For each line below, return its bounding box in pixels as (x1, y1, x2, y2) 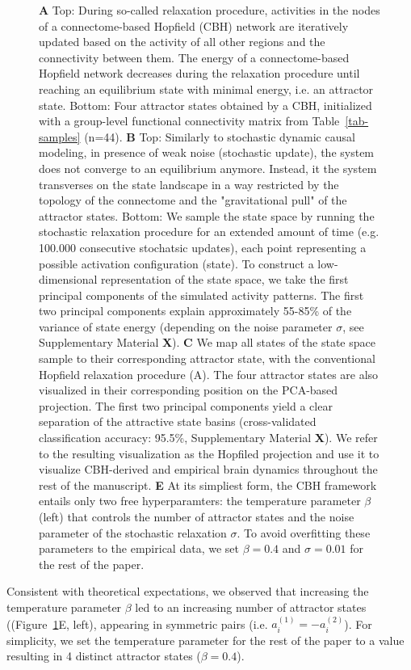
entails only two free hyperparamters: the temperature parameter (39, 492, 361, 509)
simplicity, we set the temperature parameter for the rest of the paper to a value (6, 631, 405, 648)
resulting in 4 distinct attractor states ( (6, 647, 201, 664)
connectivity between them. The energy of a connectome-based (39, 48, 350, 65)
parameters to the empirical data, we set (39, 540, 239, 557)
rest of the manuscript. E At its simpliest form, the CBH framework (39, 476, 377, 493)
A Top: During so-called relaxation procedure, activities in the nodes (39, 2, 380, 18)
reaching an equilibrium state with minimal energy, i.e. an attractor (39, 80, 374, 97)
